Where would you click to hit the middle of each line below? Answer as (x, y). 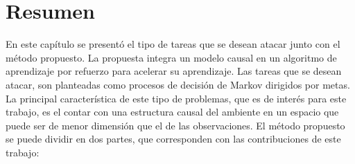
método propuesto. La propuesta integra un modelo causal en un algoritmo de (171, 57)
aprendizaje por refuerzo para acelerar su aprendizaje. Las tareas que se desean (174, 71)
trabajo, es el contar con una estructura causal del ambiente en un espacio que (172, 112)
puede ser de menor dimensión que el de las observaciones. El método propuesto (175, 125)
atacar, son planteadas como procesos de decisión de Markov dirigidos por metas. (178, 84)
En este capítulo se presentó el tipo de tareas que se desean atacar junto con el (173, 44)
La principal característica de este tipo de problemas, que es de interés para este (176, 98)
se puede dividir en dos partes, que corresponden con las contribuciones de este (173, 139)
